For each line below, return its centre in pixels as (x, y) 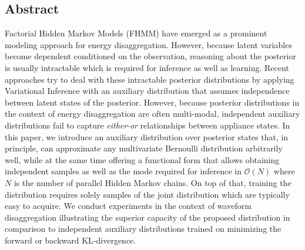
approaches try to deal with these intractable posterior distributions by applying (150, 79)
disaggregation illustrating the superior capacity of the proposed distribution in (148, 217)
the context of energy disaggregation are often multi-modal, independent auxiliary (152, 114)
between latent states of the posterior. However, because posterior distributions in (152, 102)
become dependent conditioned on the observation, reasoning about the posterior (150, 56)
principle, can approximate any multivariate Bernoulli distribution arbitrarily (144, 148)
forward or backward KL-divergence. (71, 240)
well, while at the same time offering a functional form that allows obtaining (142, 159)
